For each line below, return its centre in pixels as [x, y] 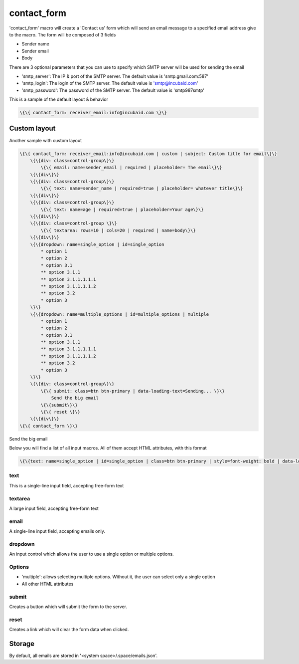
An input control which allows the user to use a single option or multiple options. [91, 554]
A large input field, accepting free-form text [54, 508]
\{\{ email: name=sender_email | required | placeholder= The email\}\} [131, 168]
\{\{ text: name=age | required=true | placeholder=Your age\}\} [122, 209]
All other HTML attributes [48, 584]
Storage [22, 644]
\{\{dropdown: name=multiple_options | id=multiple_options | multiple [120, 314]
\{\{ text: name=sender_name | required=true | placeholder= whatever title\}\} [142, 189]
